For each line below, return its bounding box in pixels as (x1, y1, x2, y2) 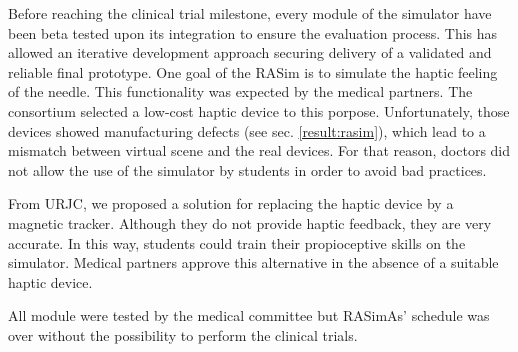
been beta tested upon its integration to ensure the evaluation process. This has (8, 22, 498, 43)
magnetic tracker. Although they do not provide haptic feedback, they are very (8, 212, 492, 233)
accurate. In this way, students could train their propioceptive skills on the (8, 232, 466, 253)
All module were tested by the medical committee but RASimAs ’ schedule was (8, 305, 490, 326)
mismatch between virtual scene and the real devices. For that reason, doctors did (8, 140, 511, 161)
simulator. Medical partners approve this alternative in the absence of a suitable (8, 252, 499, 273)
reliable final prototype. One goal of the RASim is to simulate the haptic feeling (8, 61, 498, 82)
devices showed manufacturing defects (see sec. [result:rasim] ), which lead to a (8, 120, 486, 141)
